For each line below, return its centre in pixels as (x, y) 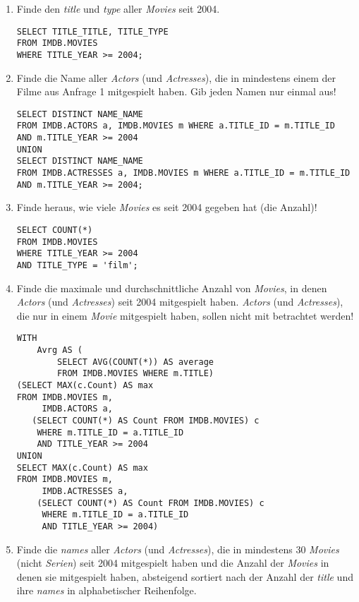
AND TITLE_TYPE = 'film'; (77, 265)
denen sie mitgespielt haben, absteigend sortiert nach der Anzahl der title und (185, 576)
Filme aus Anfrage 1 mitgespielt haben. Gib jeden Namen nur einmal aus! (176, 91)
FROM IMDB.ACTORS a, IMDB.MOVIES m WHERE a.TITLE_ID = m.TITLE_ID (176, 126)
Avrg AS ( (60, 350)
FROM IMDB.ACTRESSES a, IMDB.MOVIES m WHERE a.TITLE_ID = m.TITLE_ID (183, 173)
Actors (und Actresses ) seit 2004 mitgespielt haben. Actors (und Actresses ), (180, 302)
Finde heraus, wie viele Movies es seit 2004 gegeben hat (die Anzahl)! (167, 207)
